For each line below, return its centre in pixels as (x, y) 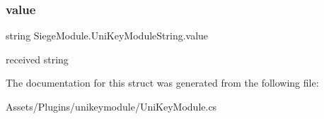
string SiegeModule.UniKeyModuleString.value (107, 36)
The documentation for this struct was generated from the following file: (162, 83)
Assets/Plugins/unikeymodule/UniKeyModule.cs (111, 106)
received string (37, 59)
